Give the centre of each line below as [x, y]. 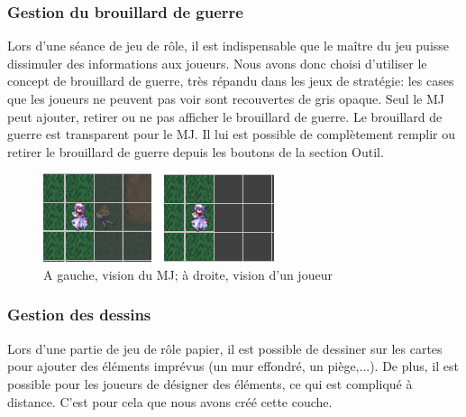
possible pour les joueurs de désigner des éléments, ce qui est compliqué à [210, 383]
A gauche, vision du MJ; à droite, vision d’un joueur [188, 274]
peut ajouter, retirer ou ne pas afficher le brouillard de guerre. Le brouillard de [225, 116]
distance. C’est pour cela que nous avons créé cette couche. [170, 401]
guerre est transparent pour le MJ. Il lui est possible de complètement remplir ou [232, 134]
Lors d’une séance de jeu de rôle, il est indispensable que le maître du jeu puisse [228, 46]
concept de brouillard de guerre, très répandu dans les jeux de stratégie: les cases [231, 81]
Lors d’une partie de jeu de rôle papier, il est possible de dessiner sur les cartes [225, 348]
